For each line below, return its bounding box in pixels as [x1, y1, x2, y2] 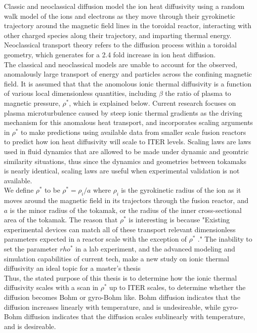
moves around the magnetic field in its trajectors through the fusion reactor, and [4, 195, 249, 206]
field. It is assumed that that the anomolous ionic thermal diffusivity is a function [4, 78, 252, 88]
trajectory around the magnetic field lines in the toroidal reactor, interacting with [4, 20, 252, 31]
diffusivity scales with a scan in [4, 282, 98, 292]
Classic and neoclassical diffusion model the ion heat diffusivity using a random [4, 1, 245, 11]
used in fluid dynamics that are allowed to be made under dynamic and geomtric [4, 146, 249, 156]
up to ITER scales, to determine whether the [109, 282, 246, 292]
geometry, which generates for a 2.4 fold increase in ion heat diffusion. [4, 49, 216, 59]
